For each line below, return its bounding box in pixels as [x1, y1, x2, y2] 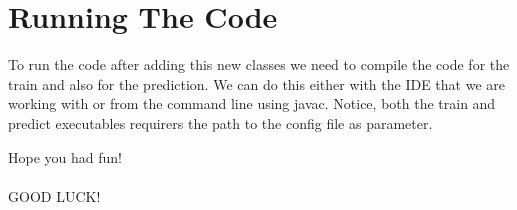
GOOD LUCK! [8, 185, 101, 206]
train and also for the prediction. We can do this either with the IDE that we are [8, 73, 505, 94]
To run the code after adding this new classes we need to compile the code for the [8, 54, 510, 75]
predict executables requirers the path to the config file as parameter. [8, 112, 433, 133]
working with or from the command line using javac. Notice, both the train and [8, 93, 496, 114]
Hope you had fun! [8, 146, 122, 167]
